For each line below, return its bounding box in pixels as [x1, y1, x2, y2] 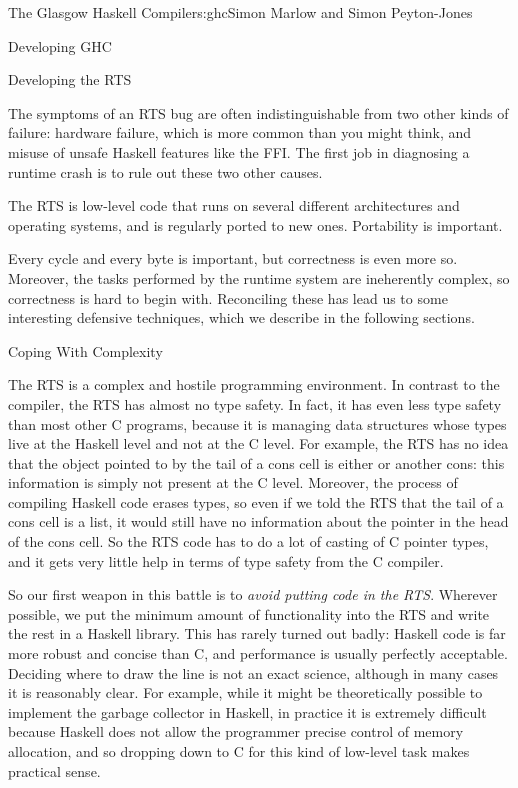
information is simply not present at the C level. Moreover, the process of [8, 472, 458, 493]
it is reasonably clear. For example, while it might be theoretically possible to [8, 682, 483, 703]
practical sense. [8, 760, 101, 781]
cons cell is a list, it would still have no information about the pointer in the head [8, 511, 509, 532]
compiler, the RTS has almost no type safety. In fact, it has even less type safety [8, 393, 502, 414]
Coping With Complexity [8, 340, 163, 361]
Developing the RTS [8, 69, 132, 90]
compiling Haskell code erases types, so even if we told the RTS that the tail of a [8, 491, 504, 512]
